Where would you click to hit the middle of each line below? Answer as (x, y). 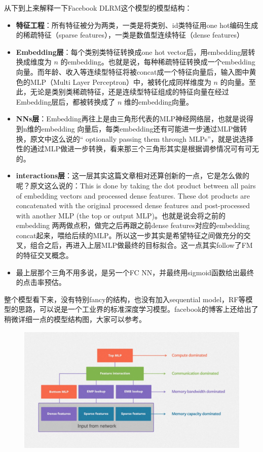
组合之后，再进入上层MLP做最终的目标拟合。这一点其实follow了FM (141, 245)
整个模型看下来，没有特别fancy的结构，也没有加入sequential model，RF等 (125, 299)
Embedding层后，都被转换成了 (66, 101)
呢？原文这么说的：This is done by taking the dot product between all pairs (136, 185)
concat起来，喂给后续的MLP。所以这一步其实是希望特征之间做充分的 (130, 235)
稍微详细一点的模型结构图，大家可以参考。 (75, 319)
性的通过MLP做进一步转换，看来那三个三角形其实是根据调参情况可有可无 (137, 149)
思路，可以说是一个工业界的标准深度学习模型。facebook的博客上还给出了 (138, 309)
